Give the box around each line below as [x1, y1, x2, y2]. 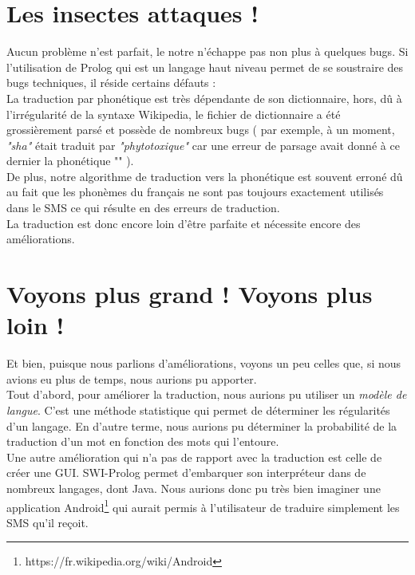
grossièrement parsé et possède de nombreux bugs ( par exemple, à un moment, [6, 121, 395, 138]
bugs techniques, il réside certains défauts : [6, 74, 216, 91]
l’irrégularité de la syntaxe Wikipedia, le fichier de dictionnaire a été [6, 105, 341, 122]
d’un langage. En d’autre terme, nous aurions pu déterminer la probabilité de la [6, 417, 397, 434]
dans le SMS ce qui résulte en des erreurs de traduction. [6, 199, 280, 216]
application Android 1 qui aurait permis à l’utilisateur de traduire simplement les [6, 496, 400, 515]
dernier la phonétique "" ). [6, 152, 134, 169]
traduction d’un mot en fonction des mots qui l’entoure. [6, 433, 279, 450]
